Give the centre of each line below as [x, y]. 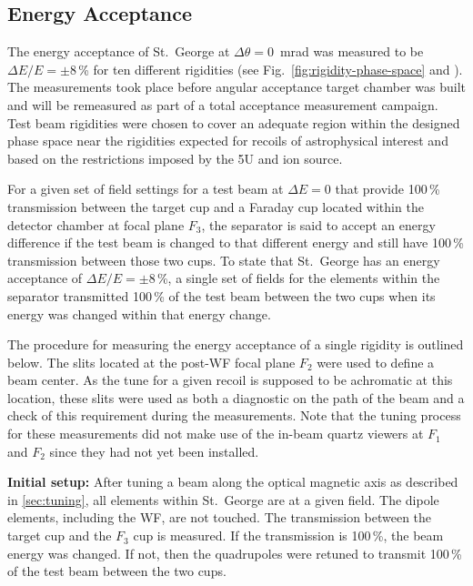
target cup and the [60, 535]
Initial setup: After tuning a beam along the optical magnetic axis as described [233, 482]
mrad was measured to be [352, 51]
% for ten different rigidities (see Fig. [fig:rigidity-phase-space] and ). [271, 69]
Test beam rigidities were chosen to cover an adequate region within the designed [234, 122]
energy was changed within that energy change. [139, 313]
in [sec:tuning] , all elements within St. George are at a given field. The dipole [223, 499]
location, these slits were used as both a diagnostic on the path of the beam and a [236, 397]
